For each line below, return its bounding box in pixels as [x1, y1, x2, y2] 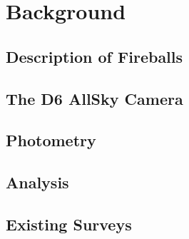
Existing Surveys [6, 213, 132, 235]
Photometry [6, 129, 96, 151]
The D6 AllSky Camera [6, 87, 183, 109]
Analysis [6, 171, 69, 193]
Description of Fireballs [6, 45, 183, 67]
